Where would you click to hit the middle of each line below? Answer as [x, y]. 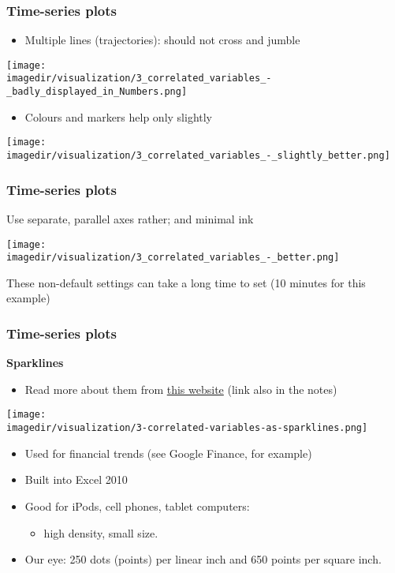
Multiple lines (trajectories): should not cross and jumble [162, 40]
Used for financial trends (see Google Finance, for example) [168, 453]
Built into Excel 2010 [76, 479]
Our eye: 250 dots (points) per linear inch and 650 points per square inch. [203, 559]
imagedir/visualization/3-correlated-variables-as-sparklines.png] [187, 428]
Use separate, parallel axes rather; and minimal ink [130, 218]
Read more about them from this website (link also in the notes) [181, 389]
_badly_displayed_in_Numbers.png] [97, 92]
